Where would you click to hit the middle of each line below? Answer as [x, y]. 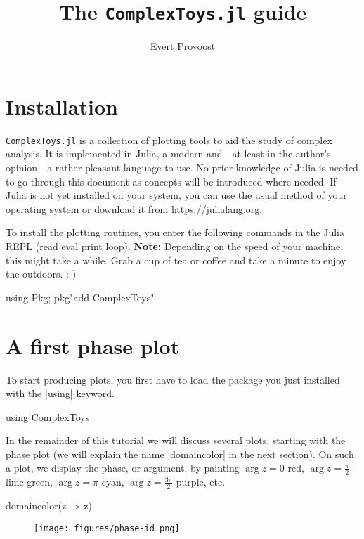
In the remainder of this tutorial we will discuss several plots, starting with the [176, 440]
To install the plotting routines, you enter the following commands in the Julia [175, 232]
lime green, [29, 482]
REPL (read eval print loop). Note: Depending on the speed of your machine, [175, 246]
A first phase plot [93, 345]
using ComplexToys [48, 416]
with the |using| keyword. [60, 393]
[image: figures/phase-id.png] [107, 528]
